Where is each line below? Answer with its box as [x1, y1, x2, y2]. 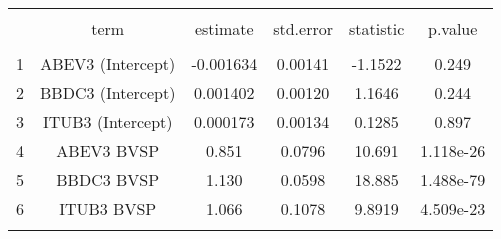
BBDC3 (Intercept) [40, 81, 176, 104]
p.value [428, 17, 478, 40]
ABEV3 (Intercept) [40, 52, 176, 75]
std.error [273, 17, 333, 40]
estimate [194, 17, 254, 40]
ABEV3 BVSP [56, 139, 160, 162]
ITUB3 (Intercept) [42, 110, 173, 133]
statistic [348, 17, 405, 40]
